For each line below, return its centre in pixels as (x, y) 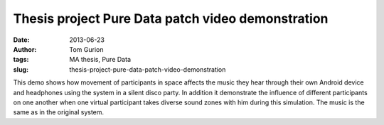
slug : (21, 69)
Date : (21, 40)
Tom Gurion (86, 49)
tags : (21, 60)
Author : (25, 49)
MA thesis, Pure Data (100, 60)
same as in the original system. (59, 112)
